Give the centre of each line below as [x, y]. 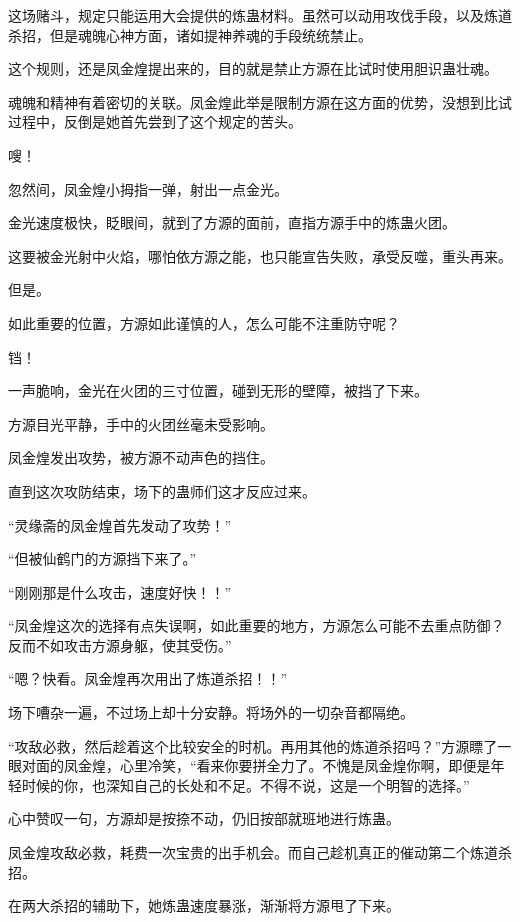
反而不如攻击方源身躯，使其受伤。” [120, 644]
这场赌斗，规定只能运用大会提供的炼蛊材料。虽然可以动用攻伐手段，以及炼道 [260, 15]
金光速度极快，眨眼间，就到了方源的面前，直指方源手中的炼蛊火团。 [232, 222]
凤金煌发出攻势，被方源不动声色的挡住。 [141, 457]
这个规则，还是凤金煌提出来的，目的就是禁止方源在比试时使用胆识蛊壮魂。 [253, 68]
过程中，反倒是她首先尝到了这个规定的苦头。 [155, 121]
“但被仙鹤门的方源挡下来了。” [102, 558]
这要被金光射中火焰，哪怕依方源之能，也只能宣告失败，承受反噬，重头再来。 [260, 255]
